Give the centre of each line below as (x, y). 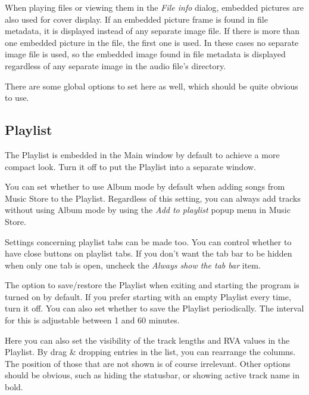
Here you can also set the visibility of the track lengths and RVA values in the (147, 340)
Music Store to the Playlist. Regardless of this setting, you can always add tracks (153, 198)
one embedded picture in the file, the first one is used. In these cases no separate (152, 42)
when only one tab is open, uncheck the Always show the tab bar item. (133, 265)
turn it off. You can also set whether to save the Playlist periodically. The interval (154, 308)
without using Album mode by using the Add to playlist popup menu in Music (148, 210)
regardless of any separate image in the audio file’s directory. (116, 65)
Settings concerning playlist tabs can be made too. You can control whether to (148, 241)
